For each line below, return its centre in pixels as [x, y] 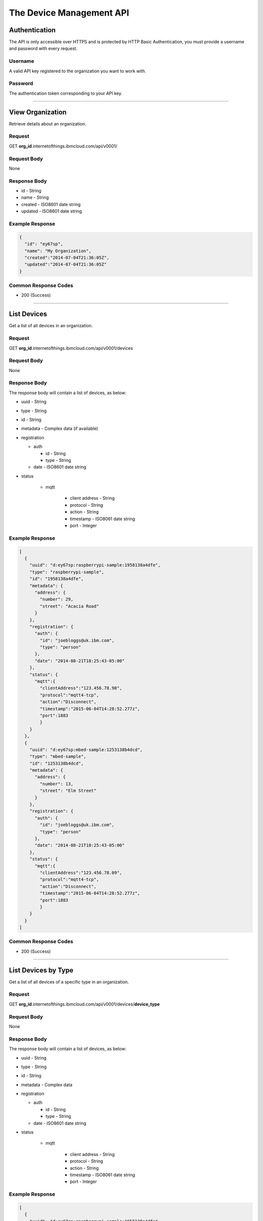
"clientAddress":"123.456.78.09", [81, 873]
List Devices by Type [41, 970]
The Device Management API [69, 13]
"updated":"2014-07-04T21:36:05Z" [66, 264]
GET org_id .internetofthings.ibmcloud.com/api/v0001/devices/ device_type [85, 1004]
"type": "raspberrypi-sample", [67, 572]
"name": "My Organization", [58, 251]
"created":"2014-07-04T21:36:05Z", [67, 257]
